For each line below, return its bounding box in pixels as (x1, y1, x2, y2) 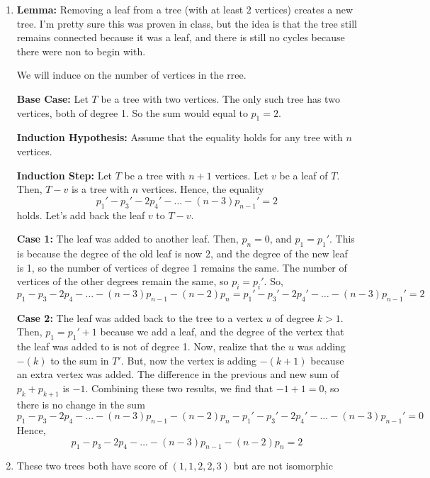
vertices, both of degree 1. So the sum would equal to (16, 105, 248, 120)
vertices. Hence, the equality (141, 182, 264, 196)
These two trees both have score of (16, 458, 167, 473)
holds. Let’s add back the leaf (16, 207, 145, 222)
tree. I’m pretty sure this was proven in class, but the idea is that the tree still (16, 16, 357, 30)
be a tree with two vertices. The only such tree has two (101, 91, 340, 106)
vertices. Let (215, 167, 268, 182)
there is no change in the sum (16, 396, 145, 411)
